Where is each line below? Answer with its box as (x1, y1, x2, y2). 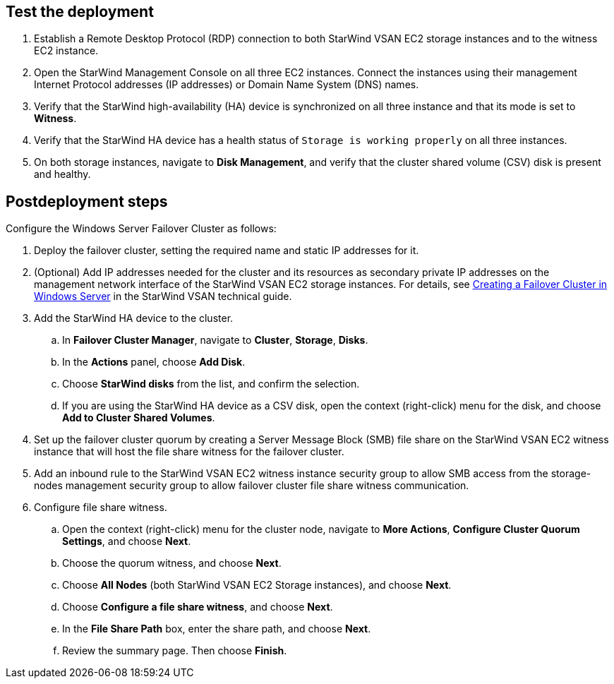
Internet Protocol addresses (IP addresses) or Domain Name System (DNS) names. (34, 78, 419, 91)
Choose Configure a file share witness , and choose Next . (62, 601, 333, 613)
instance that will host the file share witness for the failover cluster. (34, 445, 344, 458)
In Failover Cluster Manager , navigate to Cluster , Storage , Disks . (62, 334, 368, 347)
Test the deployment (6, 3, 154, 20)
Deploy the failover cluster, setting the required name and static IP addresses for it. (34, 244, 419, 257)
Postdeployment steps (6, 192, 168, 210)
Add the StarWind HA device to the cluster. (34, 312, 234, 325)
